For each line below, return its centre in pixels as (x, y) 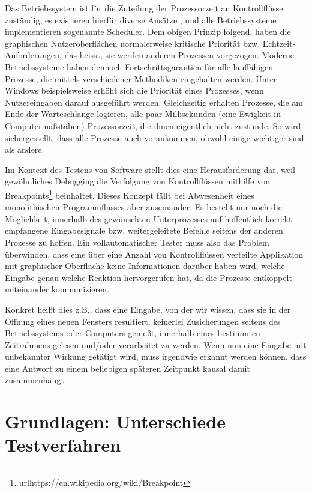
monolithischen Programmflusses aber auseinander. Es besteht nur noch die (143, 207)
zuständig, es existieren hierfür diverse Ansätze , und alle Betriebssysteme (141, 20)
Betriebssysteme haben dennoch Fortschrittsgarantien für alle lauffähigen (139, 66)
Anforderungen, (34, 55)
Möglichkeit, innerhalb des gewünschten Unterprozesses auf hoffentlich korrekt (148, 218)
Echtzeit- (279, 43)
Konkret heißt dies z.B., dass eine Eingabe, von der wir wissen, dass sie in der (148, 309)
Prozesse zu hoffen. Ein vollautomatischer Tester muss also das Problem (137, 242)
